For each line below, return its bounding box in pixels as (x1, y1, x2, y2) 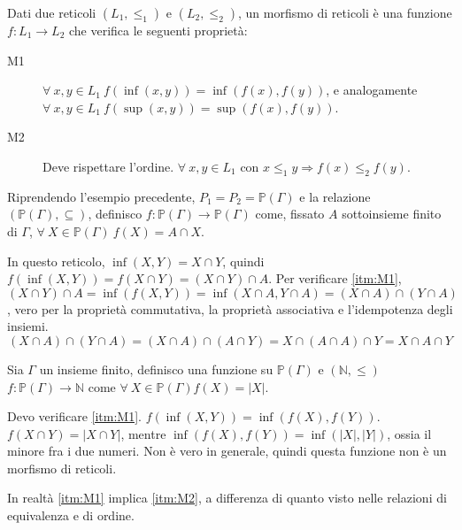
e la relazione (299, 187, 371, 205)
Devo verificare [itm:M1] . (7, 407, 142, 426)
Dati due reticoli (7, 4, 96, 21)
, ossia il (387, 424, 432, 442)
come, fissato (255, 204, 325, 223)
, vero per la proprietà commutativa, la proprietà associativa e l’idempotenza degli (7, 299, 453, 318)
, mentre (120, 424, 166, 442)
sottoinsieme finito (342, 204, 442, 223)
